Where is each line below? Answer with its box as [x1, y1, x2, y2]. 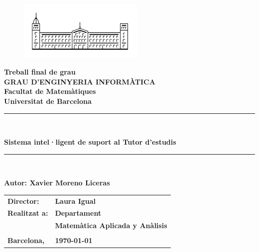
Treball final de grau [4, 67, 76, 77]
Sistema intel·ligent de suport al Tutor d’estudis [4, 137, 176, 147]
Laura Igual [55, 195, 96, 206]
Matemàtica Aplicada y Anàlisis [55, 220, 167, 231]
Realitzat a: [7, 208, 48, 218]
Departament [55, 208, 102, 218]
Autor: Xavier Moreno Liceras [4, 177, 110, 188]
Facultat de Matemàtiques [4, 86, 96, 96]
